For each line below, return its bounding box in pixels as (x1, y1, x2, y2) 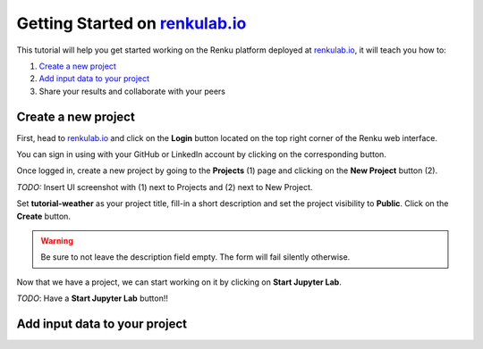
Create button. (16, 211, 72, 221)
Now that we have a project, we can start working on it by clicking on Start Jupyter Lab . (16, 277, 342, 287)
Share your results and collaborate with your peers (38, 86, 225, 96)
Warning (40, 235, 73, 245)
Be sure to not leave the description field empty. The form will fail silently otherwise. (40, 252, 351, 262)
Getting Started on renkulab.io (16, 13, 247, 33)
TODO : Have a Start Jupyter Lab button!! (16, 293, 169, 303)
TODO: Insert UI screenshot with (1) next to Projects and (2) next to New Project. (16, 181, 313, 192)
